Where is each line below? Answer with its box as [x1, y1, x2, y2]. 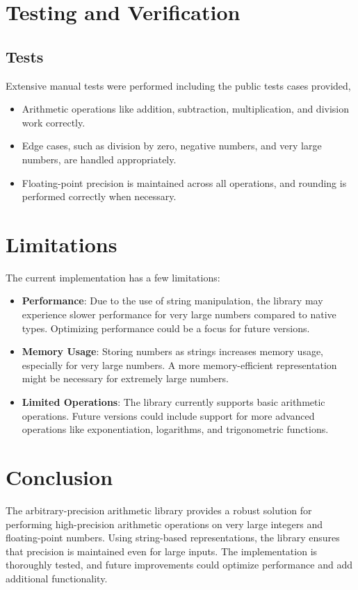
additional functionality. [6, 571, 108, 585]
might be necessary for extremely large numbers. [22, 371, 229, 386]
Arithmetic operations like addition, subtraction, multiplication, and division [22, 101, 350, 116]
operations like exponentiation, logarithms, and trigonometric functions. [22, 422, 329, 436]
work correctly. [22, 115, 86, 129]
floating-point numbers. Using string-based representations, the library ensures [6, 530, 340, 545]
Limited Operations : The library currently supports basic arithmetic [22, 395, 325, 409]
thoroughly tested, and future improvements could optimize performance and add [6, 557, 352, 572]
